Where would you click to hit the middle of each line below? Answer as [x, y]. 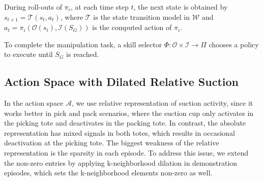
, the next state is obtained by [181, 7]
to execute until [28, 54]
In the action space [34, 103]
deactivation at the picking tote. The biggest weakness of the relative [112, 143]
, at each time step [99, 7]
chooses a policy [234, 44]
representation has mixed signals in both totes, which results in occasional [120, 132]
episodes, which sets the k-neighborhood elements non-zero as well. [108, 173]
